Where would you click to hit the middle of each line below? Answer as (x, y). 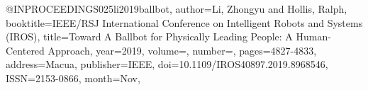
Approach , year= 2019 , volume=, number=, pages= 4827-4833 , (182, 50)
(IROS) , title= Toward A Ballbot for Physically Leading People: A (149, 36)
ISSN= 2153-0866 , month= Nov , (73, 78)
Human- (313, 36)
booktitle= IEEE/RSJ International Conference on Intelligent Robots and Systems (184, 22)
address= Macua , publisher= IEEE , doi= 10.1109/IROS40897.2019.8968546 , (167, 64)
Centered (25, 50)
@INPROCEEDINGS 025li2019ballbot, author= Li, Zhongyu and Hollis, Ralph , (177, 9)
